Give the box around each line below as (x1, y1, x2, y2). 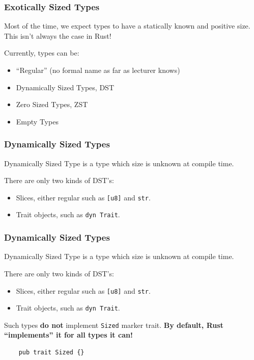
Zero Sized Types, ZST (16, 99, 88, 110)
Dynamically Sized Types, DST (16, 82, 114, 92)
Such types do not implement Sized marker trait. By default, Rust (4, 319, 223, 330)
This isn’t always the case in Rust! (4, 30, 111, 41)
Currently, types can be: (4, 47, 79, 58)
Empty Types (16, 116, 59, 126)
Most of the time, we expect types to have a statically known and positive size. (4, 20, 250, 31)
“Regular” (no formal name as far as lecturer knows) (16, 65, 180, 75)
